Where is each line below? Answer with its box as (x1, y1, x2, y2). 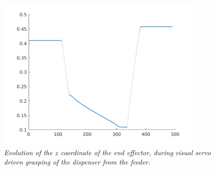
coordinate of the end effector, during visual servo (60, 147, 211, 157)
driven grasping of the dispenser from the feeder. (4, 157, 151, 167)
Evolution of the (4, 147, 53, 157)
